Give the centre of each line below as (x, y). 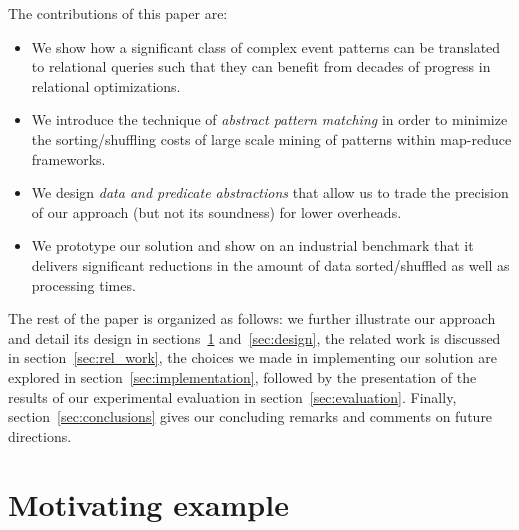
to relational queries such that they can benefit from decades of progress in (261, 66)
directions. (40, 435)
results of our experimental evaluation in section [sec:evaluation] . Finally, (232, 396)
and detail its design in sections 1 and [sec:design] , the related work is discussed (254, 337)
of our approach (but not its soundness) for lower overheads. (216, 211)
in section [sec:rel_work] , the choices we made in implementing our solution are (252, 357)
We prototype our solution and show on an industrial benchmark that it (252, 245)
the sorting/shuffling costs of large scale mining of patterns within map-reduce (271, 138)
